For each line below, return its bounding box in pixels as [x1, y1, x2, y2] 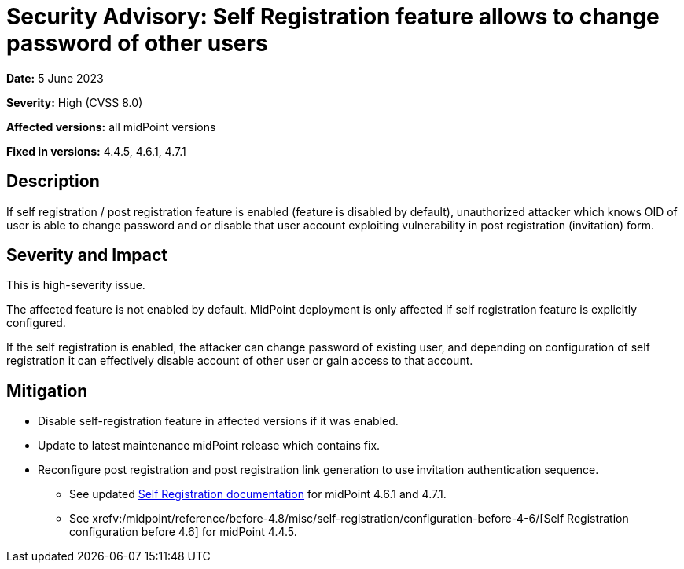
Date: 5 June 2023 [6, 71, 104, 85]
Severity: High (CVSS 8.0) [6, 95, 143, 109]
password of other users [6, 30, 268, 57]
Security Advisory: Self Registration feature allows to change [6, 3, 660, 30]
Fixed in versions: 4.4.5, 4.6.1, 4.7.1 [6, 144, 186, 158]
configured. [6, 316, 66, 330]
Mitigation [6, 380, 88, 401]
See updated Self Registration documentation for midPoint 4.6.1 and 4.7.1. [69, 487, 447, 501]
